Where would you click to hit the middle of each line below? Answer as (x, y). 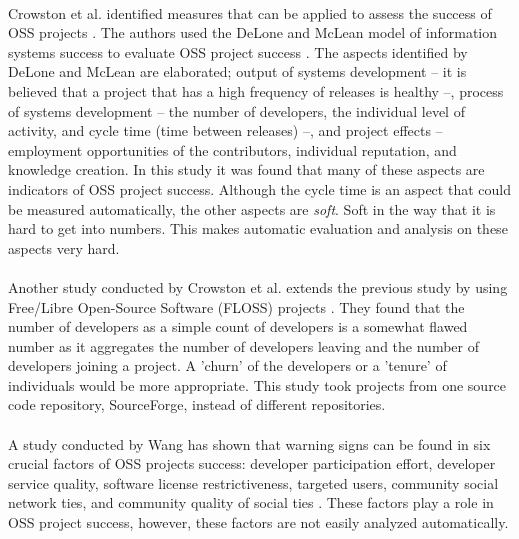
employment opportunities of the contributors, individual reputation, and (232, 149)
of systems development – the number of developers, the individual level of (236, 110)
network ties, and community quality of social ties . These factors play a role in (251, 502)
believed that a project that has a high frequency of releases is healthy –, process (256, 90)
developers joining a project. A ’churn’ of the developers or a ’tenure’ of (227, 365)
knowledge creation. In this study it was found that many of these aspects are (246, 169)
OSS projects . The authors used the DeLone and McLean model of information (253, 32)
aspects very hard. (64, 247)
